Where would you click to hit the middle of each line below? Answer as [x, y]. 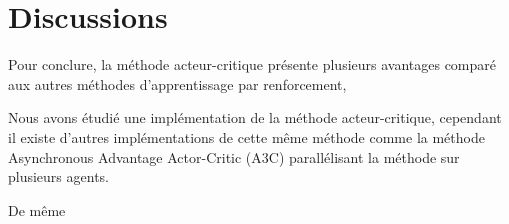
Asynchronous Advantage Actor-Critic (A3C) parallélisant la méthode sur [234, 156]
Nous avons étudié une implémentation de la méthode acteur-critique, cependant [255, 117]
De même [37, 209]
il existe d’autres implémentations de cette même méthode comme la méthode [246, 136]
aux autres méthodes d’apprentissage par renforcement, [177, 83]
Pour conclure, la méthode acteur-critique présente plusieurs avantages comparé [252, 64]
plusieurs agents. [58, 176]
